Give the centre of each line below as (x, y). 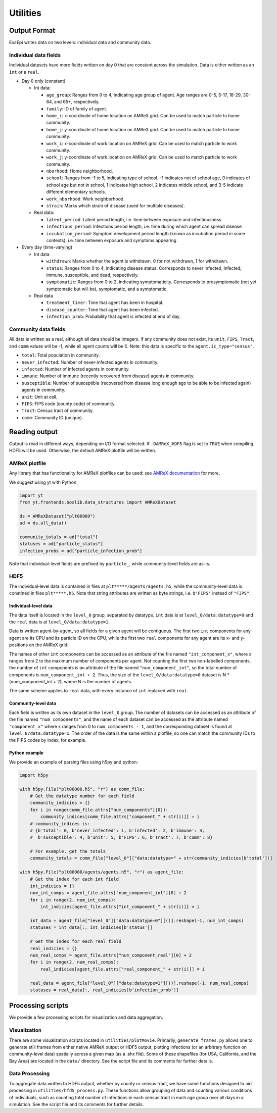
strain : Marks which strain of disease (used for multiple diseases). (115, 206)
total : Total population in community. (61, 355)
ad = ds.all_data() (43, 523)
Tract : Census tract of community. (58, 410)
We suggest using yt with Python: (43, 482)
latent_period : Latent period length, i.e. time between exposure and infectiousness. (134, 219)
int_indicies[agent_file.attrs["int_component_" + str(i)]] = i (120, 907)
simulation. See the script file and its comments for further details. (76, 1105)
